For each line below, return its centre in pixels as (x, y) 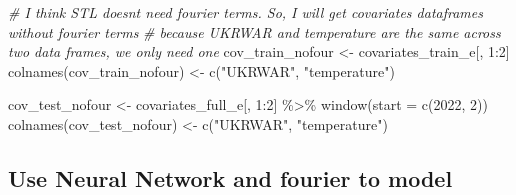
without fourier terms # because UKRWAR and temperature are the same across (254, 31)
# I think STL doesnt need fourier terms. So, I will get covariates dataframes (245, 12)
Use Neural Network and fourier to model (230, 177)
